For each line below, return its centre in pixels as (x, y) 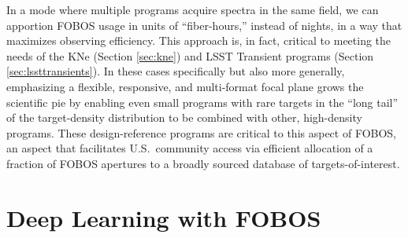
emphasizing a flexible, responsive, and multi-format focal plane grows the (185, 86)
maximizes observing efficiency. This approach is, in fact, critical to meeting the (199, 40)
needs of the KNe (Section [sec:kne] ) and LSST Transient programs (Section (190, 55)
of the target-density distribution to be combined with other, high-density (184, 117)
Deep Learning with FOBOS (164, 217)
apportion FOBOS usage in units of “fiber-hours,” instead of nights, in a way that (204, 25)
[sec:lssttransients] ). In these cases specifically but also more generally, (176, 71)
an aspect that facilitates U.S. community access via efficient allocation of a (190, 148)
